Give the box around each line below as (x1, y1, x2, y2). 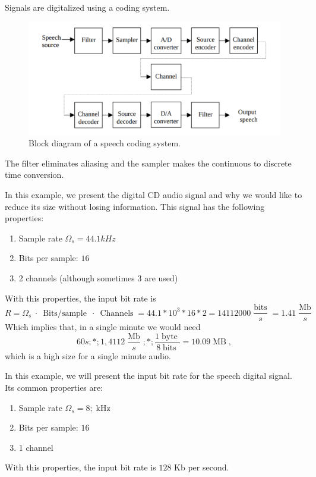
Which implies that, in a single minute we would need (5, 321, 201, 333)
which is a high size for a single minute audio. (5, 349, 171, 362)
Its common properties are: (5, 381, 103, 394)
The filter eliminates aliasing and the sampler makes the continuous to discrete (5, 156, 292, 169)
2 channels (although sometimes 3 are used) (18, 271, 178, 284)
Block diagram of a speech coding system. (29, 137, 181, 149)
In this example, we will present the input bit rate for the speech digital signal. (5, 369, 292, 382)
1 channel (18, 441, 53, 453)
